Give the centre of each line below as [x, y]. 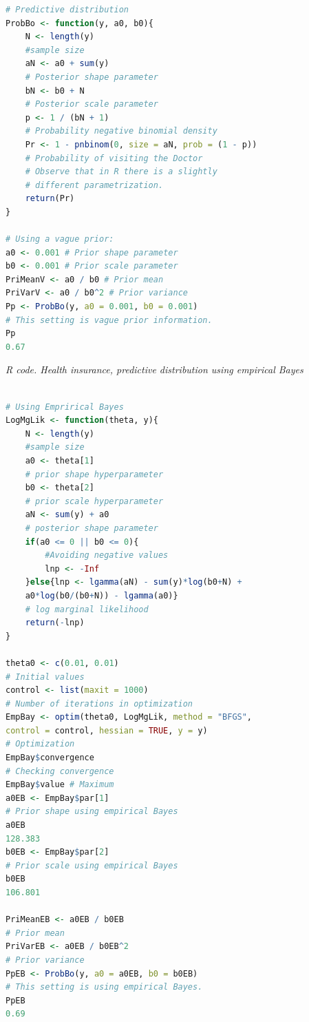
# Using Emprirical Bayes [65, 407]
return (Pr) [50, 199]
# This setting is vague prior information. [109, 320]
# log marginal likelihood [87, 609]
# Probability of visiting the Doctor [114, 158]
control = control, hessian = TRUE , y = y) [107, 730]
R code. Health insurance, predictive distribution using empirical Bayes [154, 369]
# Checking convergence [60, 771]
